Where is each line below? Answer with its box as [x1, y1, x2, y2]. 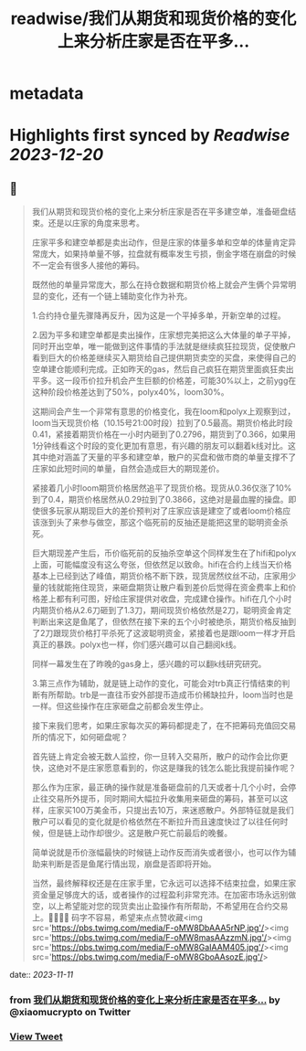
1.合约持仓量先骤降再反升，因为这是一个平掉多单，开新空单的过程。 [31, 310, 286, 321]
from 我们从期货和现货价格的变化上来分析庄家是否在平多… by [9, 993, 280, 1006]
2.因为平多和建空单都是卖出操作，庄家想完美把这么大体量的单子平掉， [31, 330, 296, 341]
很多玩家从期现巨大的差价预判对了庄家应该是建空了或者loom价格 [39, 505, 283, 516]
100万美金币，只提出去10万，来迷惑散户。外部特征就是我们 [71, 805, 294, 816]
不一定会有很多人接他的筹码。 [31, 260, 144, 271]
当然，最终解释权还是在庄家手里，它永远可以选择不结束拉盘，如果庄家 [31, 878, 297, 889]
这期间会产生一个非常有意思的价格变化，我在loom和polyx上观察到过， [31, 406, 296, 417]
